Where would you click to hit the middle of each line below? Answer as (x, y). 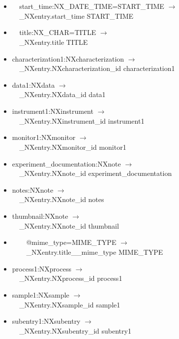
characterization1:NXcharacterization (68, 58)
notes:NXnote (33, 189)
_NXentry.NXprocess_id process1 (71, 278)
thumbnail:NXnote (40, 216)
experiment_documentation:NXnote (66, 163)
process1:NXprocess (42, 268)
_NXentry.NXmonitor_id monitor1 (73, 147)
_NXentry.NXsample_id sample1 (70, 304)
